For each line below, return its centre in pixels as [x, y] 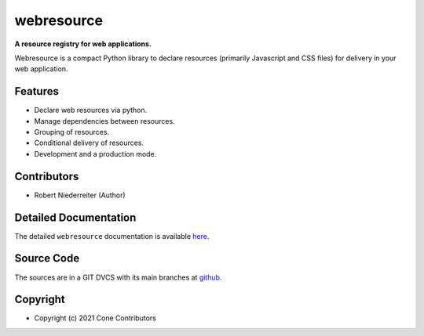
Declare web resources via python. [91, 110]
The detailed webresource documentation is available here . [112, 236]
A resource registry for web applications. [83, 44]
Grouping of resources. [72, 132]
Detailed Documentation [75, 217]
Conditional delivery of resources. [89, 143]
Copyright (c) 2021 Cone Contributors [95, 318]
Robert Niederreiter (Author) [80, 195]
